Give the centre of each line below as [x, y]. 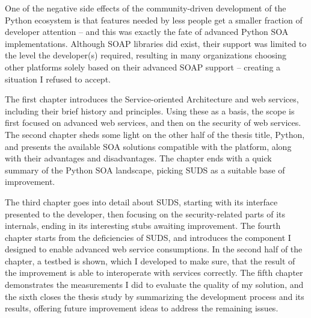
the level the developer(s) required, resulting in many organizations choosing [146, 55]
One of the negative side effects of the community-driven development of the [146, 8]
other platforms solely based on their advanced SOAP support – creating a [143, 67]
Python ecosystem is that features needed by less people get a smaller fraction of [154, 20]
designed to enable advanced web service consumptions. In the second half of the [154, 249]
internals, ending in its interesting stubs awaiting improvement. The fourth [143, 226]
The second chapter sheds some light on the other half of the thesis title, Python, [155, 134]
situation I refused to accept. [58, 79]
